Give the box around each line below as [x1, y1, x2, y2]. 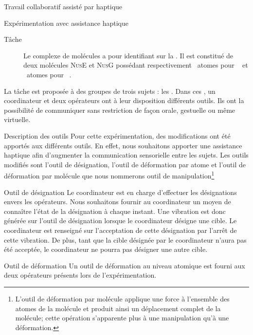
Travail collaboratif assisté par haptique [4, 1, 123, 11]
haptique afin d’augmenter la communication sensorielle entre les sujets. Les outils [4, 150, 249, 160]
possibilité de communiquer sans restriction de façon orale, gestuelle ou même [4, 105, 235, 115]
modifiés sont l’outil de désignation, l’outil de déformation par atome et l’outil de [4, 159, 246, 169]
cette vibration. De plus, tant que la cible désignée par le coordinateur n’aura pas [4, 234, 247, 245]
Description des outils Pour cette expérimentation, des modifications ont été [4, 130, 231, 141]
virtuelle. [4, 114, 31, 124]
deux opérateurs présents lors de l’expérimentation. [4, 270, 157, 280]
